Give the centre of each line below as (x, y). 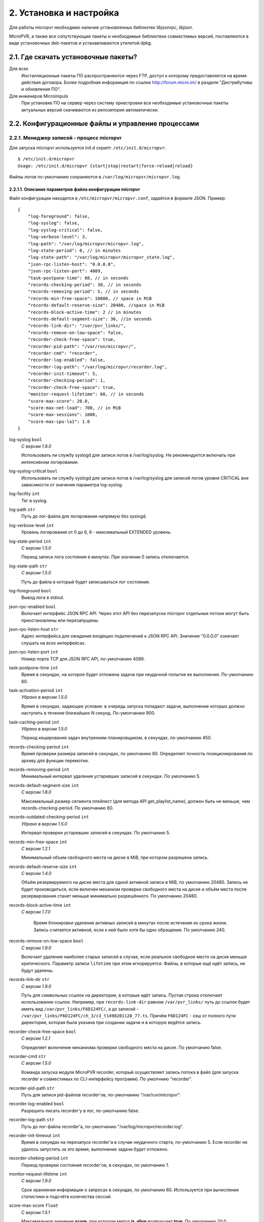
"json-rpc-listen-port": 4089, (65, 271)
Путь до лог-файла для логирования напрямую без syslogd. (84, 516)
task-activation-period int (36, 690)
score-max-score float (34, 1205)
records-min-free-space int (38, 842)
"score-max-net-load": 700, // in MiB (74, 408)
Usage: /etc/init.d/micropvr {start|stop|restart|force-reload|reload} (105, 166)
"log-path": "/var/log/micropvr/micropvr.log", (86, 244)
